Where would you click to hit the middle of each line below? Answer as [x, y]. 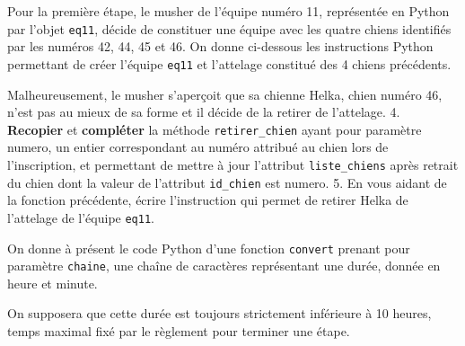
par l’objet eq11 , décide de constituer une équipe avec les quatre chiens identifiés [229, 28]
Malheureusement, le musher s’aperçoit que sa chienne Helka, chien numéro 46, [225, 94]
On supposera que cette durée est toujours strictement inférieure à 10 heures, [219, 313]
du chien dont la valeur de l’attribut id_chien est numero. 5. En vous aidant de [227, 182]
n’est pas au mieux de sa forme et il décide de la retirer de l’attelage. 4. [204, 112]
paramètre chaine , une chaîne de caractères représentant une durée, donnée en [224, 266]
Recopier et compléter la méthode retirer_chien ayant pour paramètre [215, 129]
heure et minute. [53, 283]
